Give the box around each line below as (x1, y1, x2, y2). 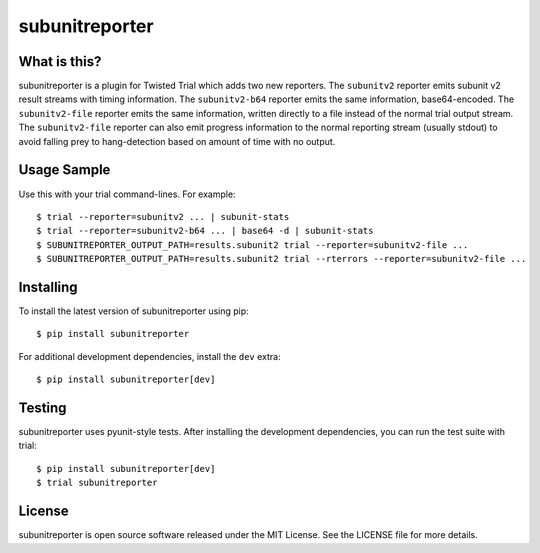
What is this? (18, 53, 102, 70)
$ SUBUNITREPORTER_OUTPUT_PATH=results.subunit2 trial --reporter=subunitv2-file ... (36, 239, 469, 250)
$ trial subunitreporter (36, 477, 158, 489)
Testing (18, 399, 67, 416)
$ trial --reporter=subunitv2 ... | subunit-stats (36, 211, 290, 222)
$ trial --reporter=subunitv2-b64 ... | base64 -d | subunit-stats (36, 225, 374, 237)
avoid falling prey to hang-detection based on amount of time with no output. (18, 135, 336, 147)
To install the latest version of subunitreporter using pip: (18, 305, 249, 317)
